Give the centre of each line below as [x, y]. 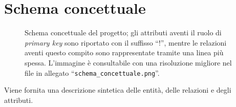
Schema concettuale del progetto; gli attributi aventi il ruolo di [123, 33]
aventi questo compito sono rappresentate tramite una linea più [124, 52]
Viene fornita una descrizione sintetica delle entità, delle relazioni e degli [118, 90]
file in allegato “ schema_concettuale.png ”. [92, 72]
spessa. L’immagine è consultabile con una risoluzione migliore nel [128, 62]
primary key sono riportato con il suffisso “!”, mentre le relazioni [126, 42]
